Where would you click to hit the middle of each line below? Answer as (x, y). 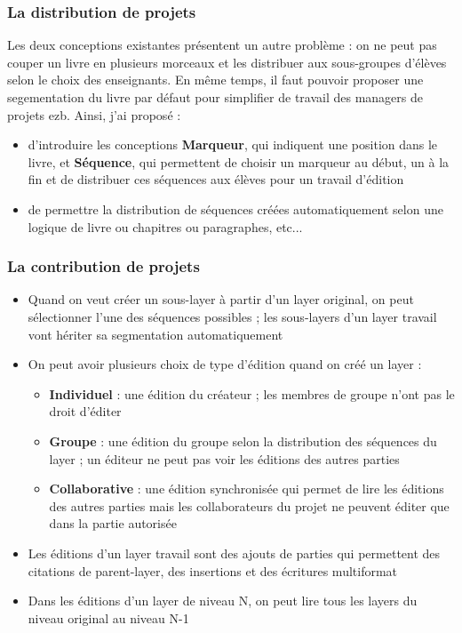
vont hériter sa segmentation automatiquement (155, 334)
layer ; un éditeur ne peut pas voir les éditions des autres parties (224, 458)
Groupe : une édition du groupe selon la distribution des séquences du (243, 441)
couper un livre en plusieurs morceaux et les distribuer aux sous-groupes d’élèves (227, 62)
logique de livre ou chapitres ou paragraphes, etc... (165, 226)
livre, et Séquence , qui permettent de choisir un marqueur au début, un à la (239, 161)
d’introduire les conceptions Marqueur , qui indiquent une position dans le (233, 144)
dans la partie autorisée (113, 523)
